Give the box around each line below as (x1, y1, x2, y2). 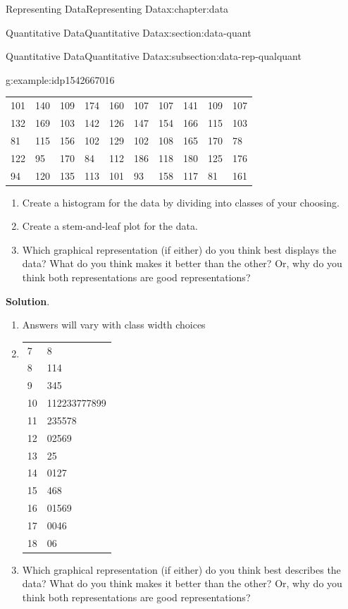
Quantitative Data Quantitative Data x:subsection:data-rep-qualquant (6, 49, 302, 63)
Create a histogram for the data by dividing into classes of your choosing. (22, 195, 340, 209)
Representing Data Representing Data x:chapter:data (6, 1, 229, 16)
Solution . (6, 293, 50, 308)
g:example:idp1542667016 (6, 72, 115, 87)
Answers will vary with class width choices (22, 317, 206, 332)
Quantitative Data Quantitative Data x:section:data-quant (6, 25, 251, 39)
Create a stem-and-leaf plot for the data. (22, 219, 198, 233)
